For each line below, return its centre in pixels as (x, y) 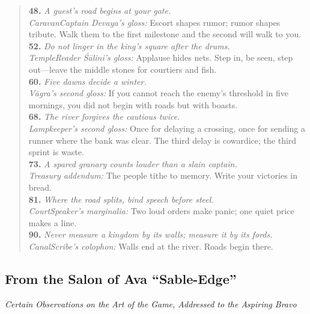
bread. (40, 187)
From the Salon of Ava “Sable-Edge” (121, 278)
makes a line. (53, 222)
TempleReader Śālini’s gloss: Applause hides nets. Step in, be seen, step (161, 57)
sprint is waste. (56, 152)
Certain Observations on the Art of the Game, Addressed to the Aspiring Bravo (151, 303)
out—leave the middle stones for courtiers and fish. (123, 69)
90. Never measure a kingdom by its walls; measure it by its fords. (150, 234)
